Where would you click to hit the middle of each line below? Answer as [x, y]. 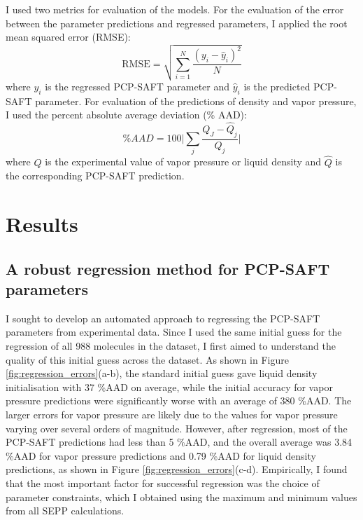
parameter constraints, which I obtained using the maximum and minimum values [181, 497]
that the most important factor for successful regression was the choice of [163, 483]
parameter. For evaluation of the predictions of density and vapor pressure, [196, 101]
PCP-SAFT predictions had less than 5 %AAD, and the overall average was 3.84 [179, 442]
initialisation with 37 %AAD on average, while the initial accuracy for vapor [169, 386]
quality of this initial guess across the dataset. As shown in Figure [147, 359]
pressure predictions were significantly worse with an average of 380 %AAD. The [179, 401]
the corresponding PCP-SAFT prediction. [95, 176]
